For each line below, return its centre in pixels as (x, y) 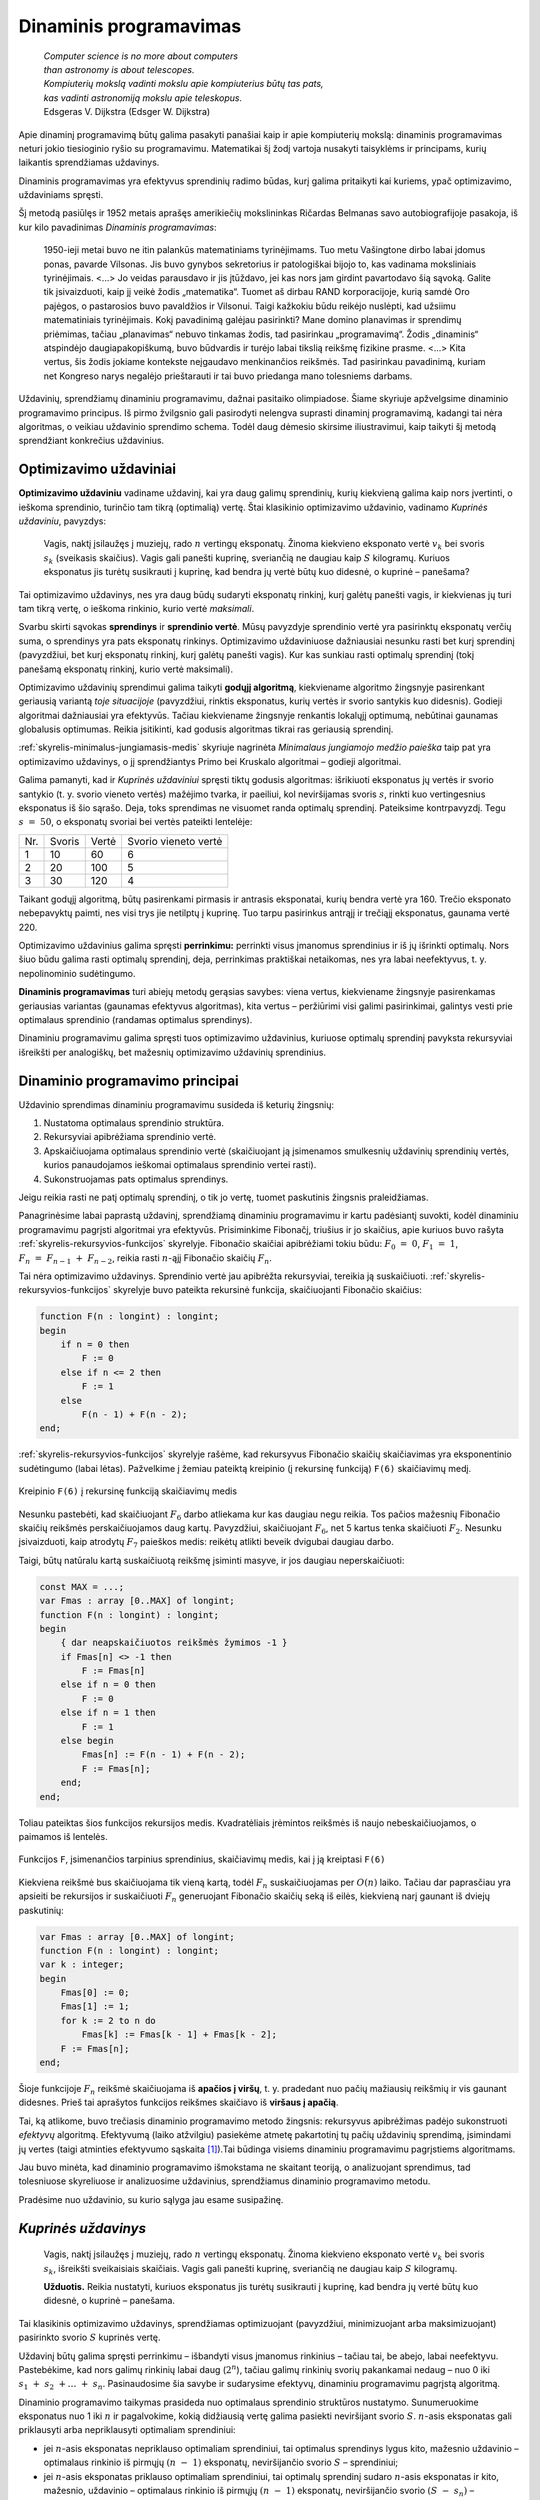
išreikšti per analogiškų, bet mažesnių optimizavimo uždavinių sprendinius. (172, 1052)
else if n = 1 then (108, 1713)
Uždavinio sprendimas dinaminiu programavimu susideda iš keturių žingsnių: (176, 1104)
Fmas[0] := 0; (95, 1993)
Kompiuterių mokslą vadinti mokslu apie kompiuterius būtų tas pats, (183, 84)
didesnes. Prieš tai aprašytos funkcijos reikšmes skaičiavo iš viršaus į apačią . (178, 2102)
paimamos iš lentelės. (63, 1836)
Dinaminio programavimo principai (128, 1080)
